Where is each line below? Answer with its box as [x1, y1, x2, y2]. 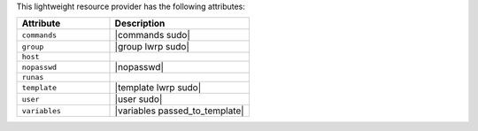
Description [114, 18, 166, 30]
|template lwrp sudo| [114, 81, 202, 94]
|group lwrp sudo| [114, 41, 189, 53]
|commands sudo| [114, 29, 190, 42]
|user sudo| [114, 93, 163, 105]
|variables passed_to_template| [114, 104, 244, 117]
